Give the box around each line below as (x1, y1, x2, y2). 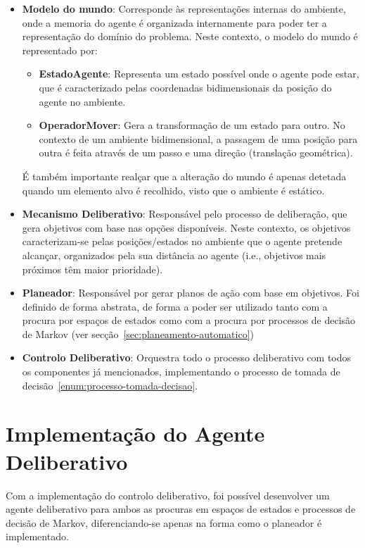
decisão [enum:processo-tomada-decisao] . (22, 378, 198, 392)
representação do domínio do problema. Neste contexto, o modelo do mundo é (22, 29, 358, 44)
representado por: (22, 42, 98, 57)
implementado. (6, 529, 69, 544)
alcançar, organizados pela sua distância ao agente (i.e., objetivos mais (22, 247, 326, 262)
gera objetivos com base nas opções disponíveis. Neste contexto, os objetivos (22, 220, 351, 235)
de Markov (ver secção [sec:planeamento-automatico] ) (22, 326, 255, 341)
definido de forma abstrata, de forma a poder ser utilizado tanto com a (22, 299, 328, 313)
